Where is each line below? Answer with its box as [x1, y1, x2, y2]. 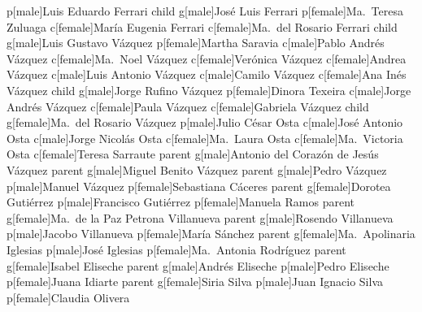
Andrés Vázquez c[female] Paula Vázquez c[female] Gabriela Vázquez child [7, 97, 369, 115]
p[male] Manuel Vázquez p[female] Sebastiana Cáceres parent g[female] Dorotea [7, 177, 391, 194]
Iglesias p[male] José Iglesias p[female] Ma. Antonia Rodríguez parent [7, 240, 346, 258]
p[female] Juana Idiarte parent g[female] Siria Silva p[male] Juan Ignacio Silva [7, 273, 383, 290]
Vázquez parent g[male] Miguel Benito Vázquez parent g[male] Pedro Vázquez [7, 161, 387, 178]
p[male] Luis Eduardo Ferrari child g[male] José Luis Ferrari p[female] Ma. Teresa [7, 2, 403, 19]
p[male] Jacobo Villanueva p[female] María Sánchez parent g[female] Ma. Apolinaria [7, 225, 415, 242]
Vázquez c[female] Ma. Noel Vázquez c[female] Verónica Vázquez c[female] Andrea [7, 50, 407, 67]
